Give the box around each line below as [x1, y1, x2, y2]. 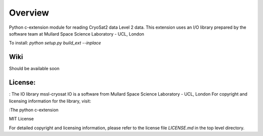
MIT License [9, 116, 34, 122]
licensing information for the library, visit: [9, 98, 91, 104]
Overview [9, 7, 49, 18]
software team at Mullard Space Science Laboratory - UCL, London [9, 31, 145, 37]
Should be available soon [9, 66, 59, 72]
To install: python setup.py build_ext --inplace [9, 40, 101, 46]
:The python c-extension [9, 107, 58, 113]
